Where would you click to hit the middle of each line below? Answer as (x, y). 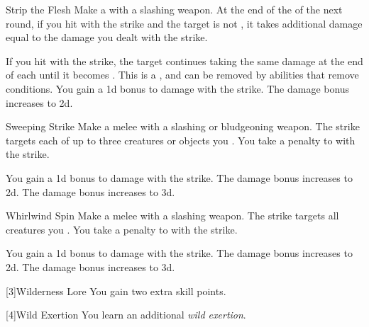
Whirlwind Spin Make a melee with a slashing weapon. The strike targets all (172, 216)
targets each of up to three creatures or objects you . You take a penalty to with (181, 140)
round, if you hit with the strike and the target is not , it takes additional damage (184, 23)
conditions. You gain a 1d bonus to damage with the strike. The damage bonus (178, 88)
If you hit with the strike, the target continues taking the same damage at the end (184, 61)
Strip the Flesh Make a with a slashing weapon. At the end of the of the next (174, 9)
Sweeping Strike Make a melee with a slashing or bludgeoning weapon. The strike (183, 126)
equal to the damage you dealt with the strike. (107, 37)
